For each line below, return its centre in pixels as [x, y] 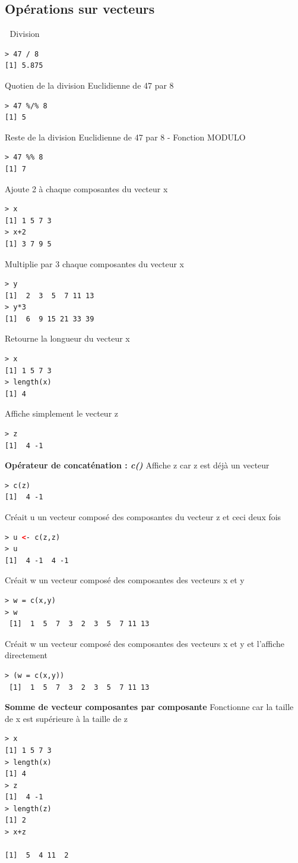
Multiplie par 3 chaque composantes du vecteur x [95, 263]
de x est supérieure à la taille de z [66, 718]
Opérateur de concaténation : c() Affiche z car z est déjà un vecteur [137, 465]
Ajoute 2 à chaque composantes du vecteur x [86, 188]
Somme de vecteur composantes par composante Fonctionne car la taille [149, 707]
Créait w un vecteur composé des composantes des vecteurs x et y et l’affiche [145, 643]
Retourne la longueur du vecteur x [67, 338]
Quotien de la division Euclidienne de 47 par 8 [89, 85]
